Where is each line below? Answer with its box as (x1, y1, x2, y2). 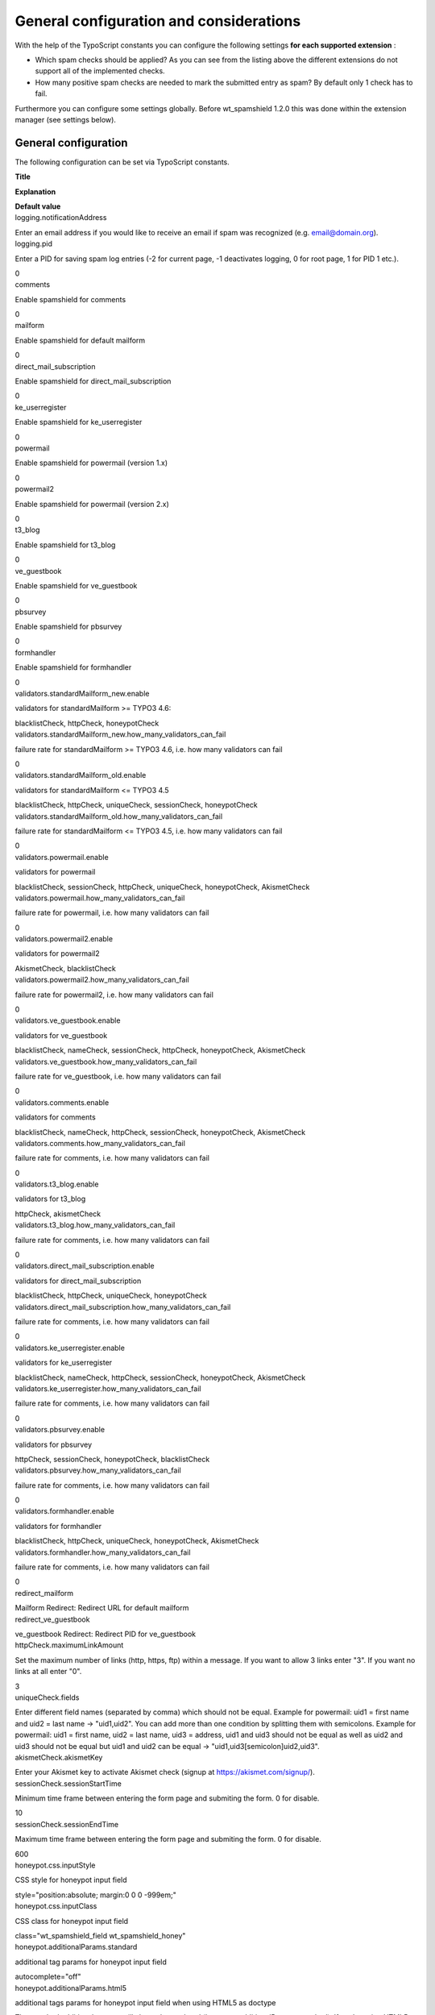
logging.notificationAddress (14, 213, 107, 222)
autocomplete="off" (14, 1971, 81, 1982)
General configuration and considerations (14, 12, 301, 30)
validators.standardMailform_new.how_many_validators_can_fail (14, 729, 226, 739)
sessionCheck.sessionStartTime (14, 1778, 122, 1789)
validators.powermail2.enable (14, 934, 113, 944)
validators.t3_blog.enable (14, 1179, 99, 1189)
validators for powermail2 (14, 949, 100, 958)
